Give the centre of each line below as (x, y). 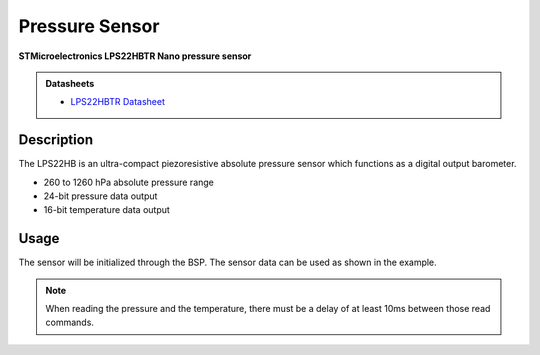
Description (56, 140)
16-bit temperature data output (106, 210)
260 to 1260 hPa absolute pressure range (129, 182)
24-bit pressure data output (100, 196)
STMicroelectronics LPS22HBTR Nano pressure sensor (135, 56)
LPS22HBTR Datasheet (117, 102)
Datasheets (70, 83)
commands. (70, 322)
